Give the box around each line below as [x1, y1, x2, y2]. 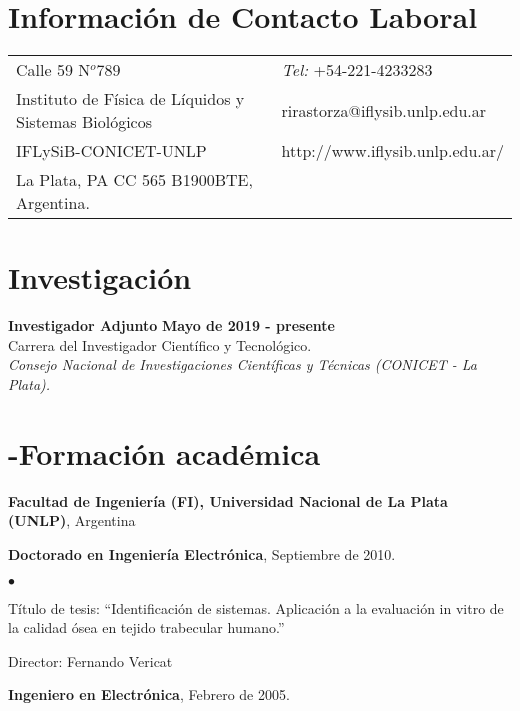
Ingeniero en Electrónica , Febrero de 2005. [8, 684, 290, 705]
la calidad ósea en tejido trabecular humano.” [8, 617, 285, 638]
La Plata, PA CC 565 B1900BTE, [16, 168, 253, 192]
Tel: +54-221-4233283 [281, 58, 433, 82]
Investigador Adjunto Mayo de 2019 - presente [8, 315, 335, 336]
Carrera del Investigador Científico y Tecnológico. [8, 334, 312, 355]
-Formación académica [8, 432, 321, 473]
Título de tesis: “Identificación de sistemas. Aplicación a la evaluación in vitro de [8, 597, 504, 618]
